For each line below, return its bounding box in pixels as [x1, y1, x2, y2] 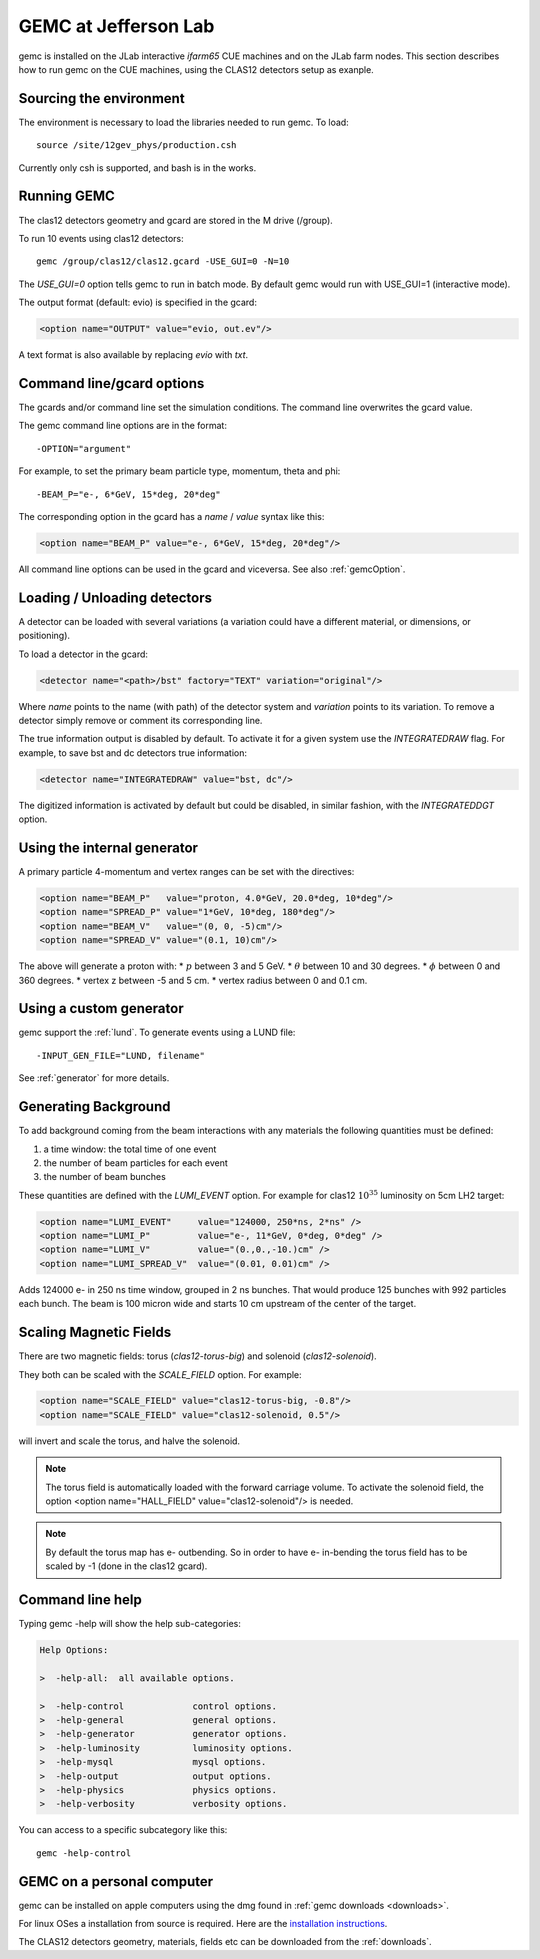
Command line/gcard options [18, 375, 205, 392]
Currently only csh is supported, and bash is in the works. [18, 161, 257, 174]
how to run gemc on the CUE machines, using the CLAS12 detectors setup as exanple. [18, 63, 374, 75]
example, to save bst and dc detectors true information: [18, 746, 247, 759]
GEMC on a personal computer [18, 1873, 214, 1890]
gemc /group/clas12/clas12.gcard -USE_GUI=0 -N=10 [36, 256, 290, 267]
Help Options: [39, 1645, 109, 1656]
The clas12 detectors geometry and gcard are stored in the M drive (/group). [18, 214, 334, 226]
